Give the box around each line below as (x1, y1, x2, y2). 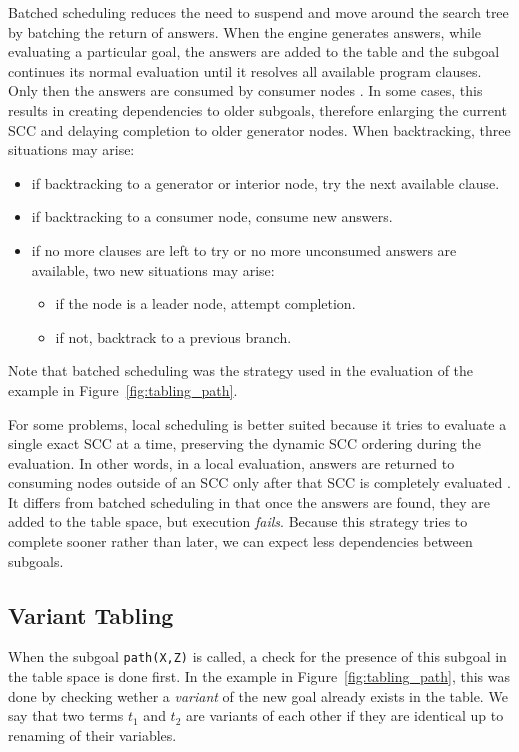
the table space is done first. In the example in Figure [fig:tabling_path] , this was (8, 666, 510, 687)
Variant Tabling (8, 599, 174, 630)
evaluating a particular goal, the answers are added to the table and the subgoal (8, 41, 500, 62)
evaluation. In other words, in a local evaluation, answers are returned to (8, 452, 455, 473)
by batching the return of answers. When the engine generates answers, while (8, 21, 482, 42)
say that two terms (8, 705, 124, 726)
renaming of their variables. (8, 724, 177, 745)
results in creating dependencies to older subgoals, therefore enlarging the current (8, 99, 507, 120)
